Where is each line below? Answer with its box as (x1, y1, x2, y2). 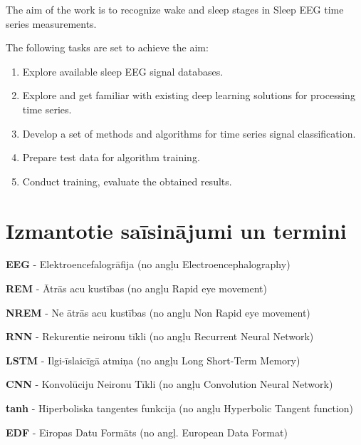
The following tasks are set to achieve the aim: (6, 40, 209, 55)
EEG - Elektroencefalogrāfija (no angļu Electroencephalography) (6, 257, 291, 272)
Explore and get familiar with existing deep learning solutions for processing (22, 88, 355, 103)
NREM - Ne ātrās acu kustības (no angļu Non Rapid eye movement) (6, 305, 310, 319)
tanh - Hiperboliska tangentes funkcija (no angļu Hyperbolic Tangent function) (6, 401, 354, 416)
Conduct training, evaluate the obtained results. (22, 173, 232, 188)
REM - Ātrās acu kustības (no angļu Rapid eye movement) (6, 281, 268, 296)
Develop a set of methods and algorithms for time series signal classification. (22, 126, 356, 140)
